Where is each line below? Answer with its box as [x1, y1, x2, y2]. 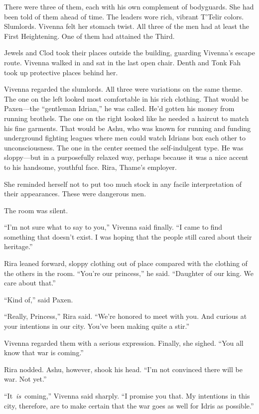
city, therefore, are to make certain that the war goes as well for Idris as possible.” [4, 400, 254, 411]
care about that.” [4, 277, 56, 288]
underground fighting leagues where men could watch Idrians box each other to [4, 133, 246, 143]
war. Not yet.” [4, 374, 47, 384]
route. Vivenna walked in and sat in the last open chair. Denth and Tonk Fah [4, 57, 241, 67]
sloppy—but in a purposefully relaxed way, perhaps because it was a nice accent [4, 152, 249, 162]
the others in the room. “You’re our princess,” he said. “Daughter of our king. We [4, 268, 254, 278]
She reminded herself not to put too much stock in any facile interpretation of [4, 178, 242, 189]
